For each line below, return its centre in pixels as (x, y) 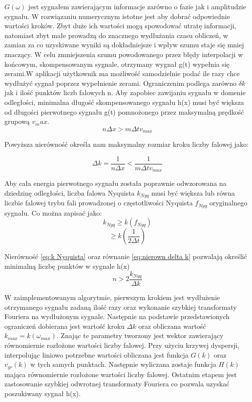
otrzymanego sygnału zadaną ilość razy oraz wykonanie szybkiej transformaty (121, 307)
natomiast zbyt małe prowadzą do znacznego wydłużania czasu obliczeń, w (116, 35)
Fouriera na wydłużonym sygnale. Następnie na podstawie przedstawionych (117, 316)
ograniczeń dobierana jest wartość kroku (65, 326)
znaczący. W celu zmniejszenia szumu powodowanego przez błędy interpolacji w (124, 54)
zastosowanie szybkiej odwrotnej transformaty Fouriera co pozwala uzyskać (117, 384)
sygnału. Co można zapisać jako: (53, 212)
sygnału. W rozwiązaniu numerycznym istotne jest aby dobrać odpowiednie (117, 16)
